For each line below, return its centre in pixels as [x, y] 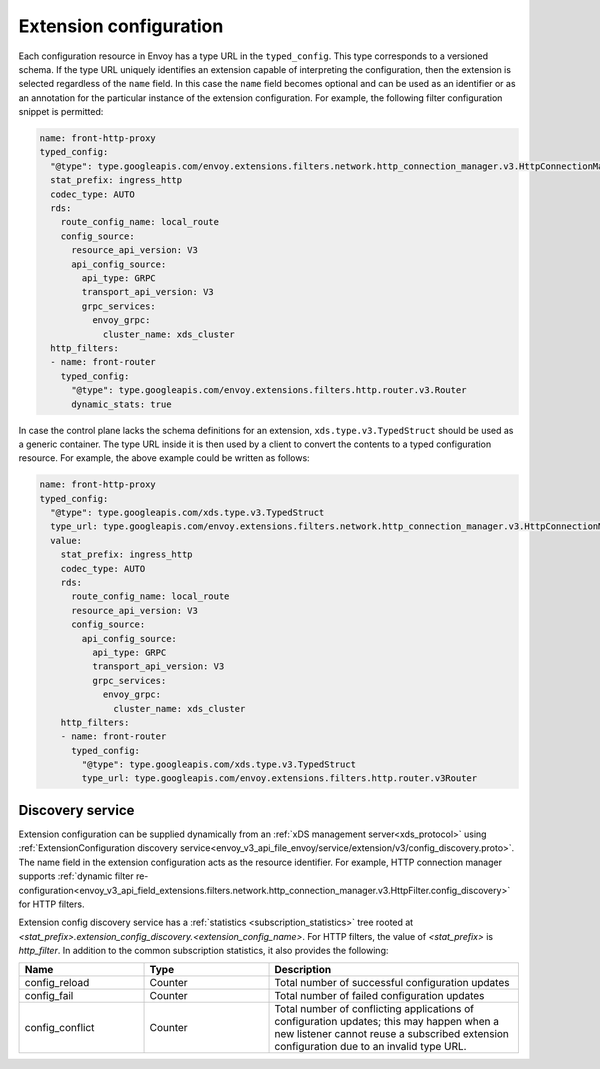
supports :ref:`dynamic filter [76, 876]
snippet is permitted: [61, 112]
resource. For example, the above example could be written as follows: [164, 458]
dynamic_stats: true [121, 404]
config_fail [49, 996]
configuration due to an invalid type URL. [370, 1047]
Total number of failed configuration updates [379, 996]
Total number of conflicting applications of [374, 1009]
